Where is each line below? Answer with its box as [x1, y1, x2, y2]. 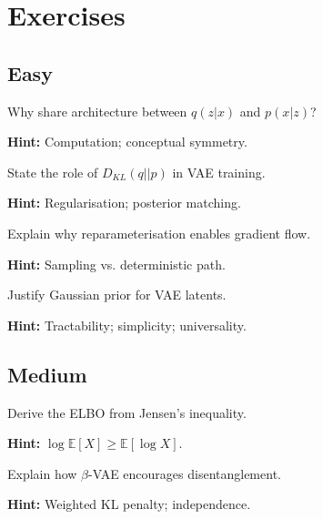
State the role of [7, 162, 98, 181]
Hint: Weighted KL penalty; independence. [7, 494, 251, 514]
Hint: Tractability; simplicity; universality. [7, 315, 247, 334]
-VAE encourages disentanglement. [88, 463, 281, 483]
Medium [7, 360, 87, 388]
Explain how [7, 463, 77, 483]
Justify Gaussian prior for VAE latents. [7, 285, 227, 304]
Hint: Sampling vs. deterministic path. [7, 254, 226, 273]
